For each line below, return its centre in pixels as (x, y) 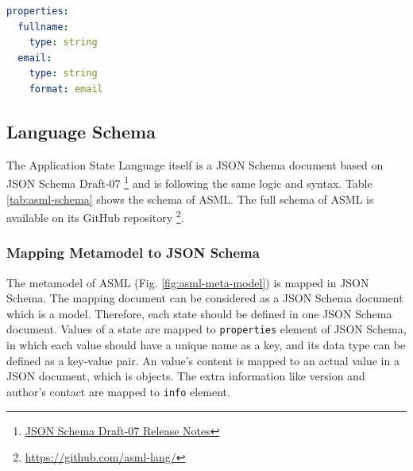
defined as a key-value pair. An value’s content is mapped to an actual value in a (203, 360)
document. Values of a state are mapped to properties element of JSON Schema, (206, 329)
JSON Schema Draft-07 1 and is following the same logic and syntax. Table (189, 182)
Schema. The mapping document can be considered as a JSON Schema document (205, 298)
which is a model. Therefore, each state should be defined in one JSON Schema (199, 313)
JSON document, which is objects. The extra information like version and (186, 376)
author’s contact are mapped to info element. (118, 391)
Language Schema (81, 131)
